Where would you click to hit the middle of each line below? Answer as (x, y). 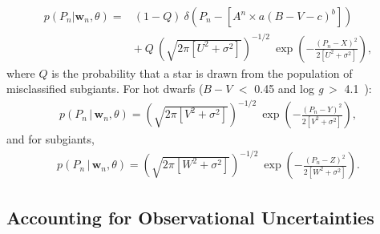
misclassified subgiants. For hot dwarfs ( (105, 89)
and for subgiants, (51, 139)
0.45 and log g (289, 89)
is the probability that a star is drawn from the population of (202, 73)
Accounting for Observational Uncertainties (190, 217)
